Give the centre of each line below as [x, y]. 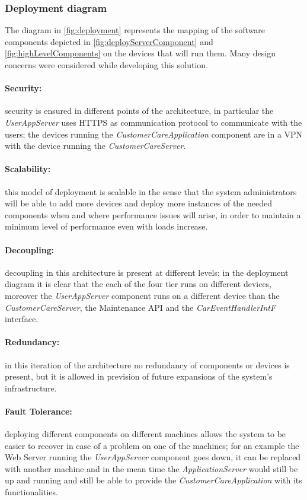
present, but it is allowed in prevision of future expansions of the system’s [139, 376]
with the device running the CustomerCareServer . [95, 146]
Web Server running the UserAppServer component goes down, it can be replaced [153, 457]
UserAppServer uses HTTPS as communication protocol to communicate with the [153, 122]
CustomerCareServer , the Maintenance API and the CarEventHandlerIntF [140, 307]
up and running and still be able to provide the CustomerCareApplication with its [153, 480]
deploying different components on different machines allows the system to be [145, 434]
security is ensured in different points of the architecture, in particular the [139, 111]
